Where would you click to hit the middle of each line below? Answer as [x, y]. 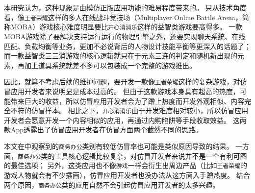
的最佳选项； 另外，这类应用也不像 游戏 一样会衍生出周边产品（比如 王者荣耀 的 [126, 165]
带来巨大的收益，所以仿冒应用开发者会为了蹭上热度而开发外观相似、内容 [127, 101]
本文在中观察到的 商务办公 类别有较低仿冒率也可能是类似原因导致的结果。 [119, 146]
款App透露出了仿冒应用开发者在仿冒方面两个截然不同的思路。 [103, 130]
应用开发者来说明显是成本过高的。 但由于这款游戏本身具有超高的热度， [125, 91]
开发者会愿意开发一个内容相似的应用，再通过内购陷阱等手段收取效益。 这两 [125, 120]
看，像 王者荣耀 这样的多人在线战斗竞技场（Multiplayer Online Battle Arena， [123, 17]
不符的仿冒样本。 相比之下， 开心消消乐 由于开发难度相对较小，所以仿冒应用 [129, 110]
